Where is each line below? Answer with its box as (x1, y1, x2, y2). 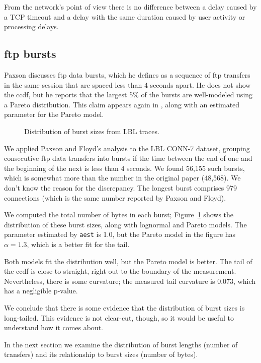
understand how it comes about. (4, 322, 103, 333)
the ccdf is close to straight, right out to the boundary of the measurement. (4, 266, 236, 276)
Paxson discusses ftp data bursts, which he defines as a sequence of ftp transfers (4, 69, 250, 80)
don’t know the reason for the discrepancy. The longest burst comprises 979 (4, 182, 237, 193)
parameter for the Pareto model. (4, 109, 104, 119)
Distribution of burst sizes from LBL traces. (24, 126, 159, 136)
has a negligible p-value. (4, 285, 78, 296)
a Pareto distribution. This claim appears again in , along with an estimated (4, 99, 240, 109)
